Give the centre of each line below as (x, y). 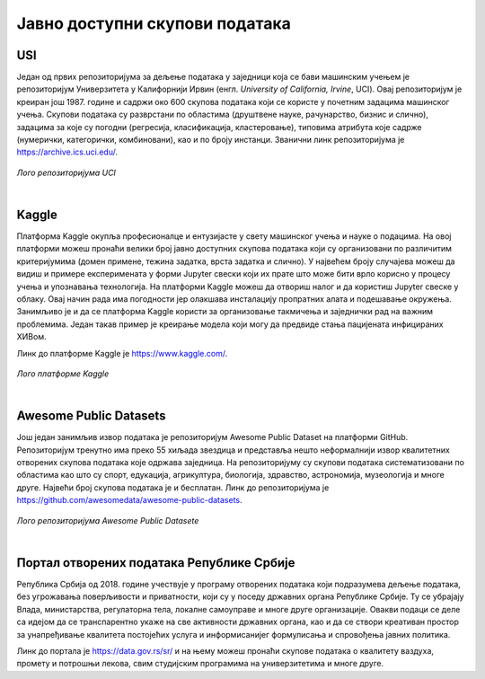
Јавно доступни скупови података (154, 23)
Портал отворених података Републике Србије (156, 563)
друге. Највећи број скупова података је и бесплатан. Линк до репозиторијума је (173, 487)
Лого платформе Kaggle (63, 374)
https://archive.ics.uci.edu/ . (67, 152)
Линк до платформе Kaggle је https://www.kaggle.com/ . (122, 353)
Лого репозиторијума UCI (66, 172)
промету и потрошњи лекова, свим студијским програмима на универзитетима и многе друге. (200, 664)
